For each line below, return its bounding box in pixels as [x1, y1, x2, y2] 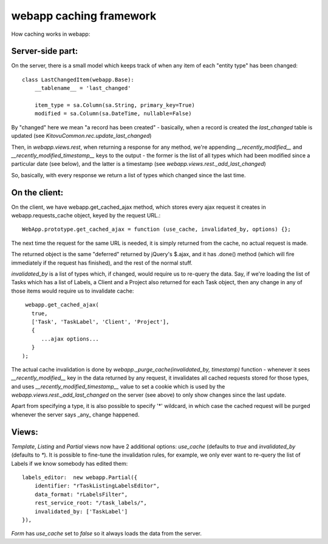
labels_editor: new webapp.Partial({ [22, 474, 138, 481]
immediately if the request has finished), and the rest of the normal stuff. [11, 259, 193, 267]
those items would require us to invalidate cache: [11, 287, 134, 294]
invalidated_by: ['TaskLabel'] [34, 508, 128, 515]
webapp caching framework [11, 9, 157, 22]
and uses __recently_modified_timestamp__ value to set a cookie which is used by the [11, 382, 225, 390]
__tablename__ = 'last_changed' [34, 85, 131, 92]
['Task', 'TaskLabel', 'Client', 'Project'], [31, 318, 169, 325]
